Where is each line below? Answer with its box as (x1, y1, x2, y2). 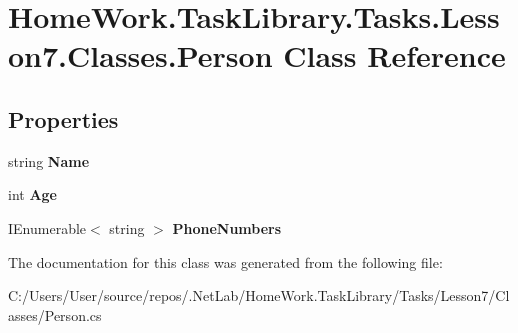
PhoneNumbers (172, 217, 282, 238)
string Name (8, 150, 90, 171)
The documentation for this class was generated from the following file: (8, 251, 443, 272)
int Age (8, 184, 58, 205)
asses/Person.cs (8, 304, 102, 325)
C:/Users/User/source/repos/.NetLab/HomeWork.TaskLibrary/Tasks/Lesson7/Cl (8, 285, 510, 306)
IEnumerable (8, 217, 87, 238)
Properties (8, 103, 119, 134)
